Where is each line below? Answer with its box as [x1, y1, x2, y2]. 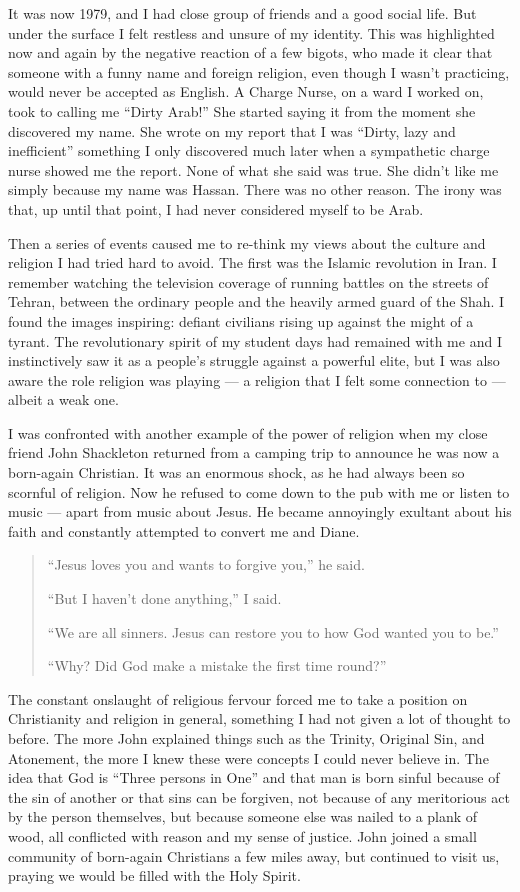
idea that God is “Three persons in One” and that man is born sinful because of [8, 767, 500, 788]
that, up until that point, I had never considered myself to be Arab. [8, 198, 424, 219]
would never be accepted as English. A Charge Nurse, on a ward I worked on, [8, 81, 484, 102]
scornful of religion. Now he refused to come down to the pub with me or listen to [8, 481, 510, 502]
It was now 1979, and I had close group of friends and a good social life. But [8, 3, 477, 23]
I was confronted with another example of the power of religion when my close [8, 422, 488, 443]
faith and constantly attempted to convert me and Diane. [8, 520, 360, 541]
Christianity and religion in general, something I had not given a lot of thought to [8, 708, 511, 729]
